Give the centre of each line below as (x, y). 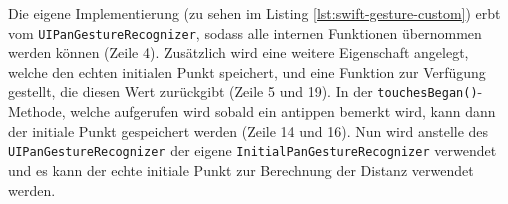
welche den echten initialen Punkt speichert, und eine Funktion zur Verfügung (247, 71)
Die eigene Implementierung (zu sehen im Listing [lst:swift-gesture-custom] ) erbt (254, 13)
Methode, (37, 111)
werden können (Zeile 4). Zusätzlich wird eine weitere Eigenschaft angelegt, (238, 52)
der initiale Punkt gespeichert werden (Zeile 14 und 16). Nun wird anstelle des (248, 130)
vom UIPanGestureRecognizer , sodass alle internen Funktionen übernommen (245, 32)
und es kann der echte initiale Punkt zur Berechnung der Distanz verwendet (241, 169)
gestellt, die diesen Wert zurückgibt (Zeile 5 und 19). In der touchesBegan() (243, 91)
